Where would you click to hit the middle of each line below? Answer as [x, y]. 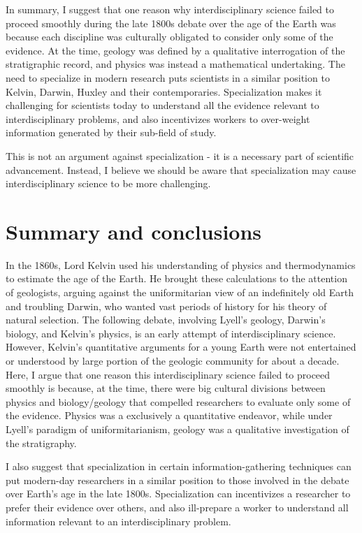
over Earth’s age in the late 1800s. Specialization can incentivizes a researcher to [178, 494]
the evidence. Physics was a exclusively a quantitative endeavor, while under [169, 415]
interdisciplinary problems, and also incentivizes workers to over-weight [158, 118]
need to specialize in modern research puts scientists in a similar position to [168, 77]
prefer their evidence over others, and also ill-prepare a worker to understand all [177, 507]
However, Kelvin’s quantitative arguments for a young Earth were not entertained [181, 347]
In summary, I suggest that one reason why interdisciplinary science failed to [170, 9]
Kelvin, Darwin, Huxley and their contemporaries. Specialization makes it [164, 91]
